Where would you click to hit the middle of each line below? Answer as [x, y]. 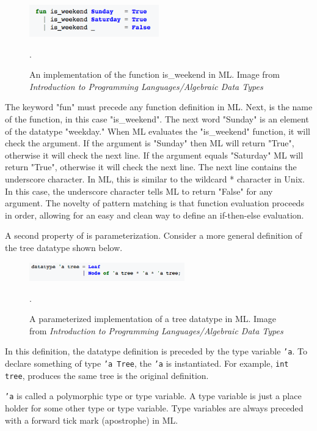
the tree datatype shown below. [64, 247]
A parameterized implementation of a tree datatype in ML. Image [153, 319]
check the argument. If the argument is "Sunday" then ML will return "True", [150, 143]
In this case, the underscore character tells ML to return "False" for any [139, 191]
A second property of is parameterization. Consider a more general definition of [154, 235]
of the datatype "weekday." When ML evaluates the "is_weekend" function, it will [158, 131]
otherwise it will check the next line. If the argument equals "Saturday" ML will [154, 155]
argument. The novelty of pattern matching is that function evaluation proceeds [155, 203]
